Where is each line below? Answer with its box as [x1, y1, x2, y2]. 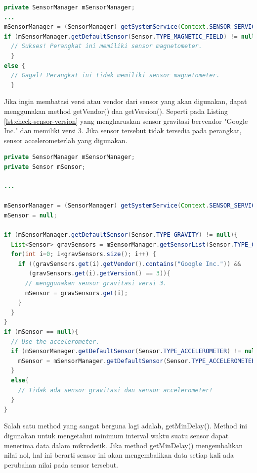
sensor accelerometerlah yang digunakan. [4, 135, 128, 145]
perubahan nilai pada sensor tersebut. [4, 459, 118, 470]
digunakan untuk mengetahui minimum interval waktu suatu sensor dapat [4, 430, 229, 440]
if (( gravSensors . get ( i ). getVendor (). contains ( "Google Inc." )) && [18, 260, 241, 267]
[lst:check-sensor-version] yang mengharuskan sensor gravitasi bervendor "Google [4, 115, 248, 126]
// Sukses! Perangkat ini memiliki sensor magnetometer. [11, 43, 202, 50]
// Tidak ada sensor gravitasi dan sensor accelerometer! [18, 386, 213, 394]
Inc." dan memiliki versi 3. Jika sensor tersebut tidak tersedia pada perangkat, [4, 125, 242, 136]
